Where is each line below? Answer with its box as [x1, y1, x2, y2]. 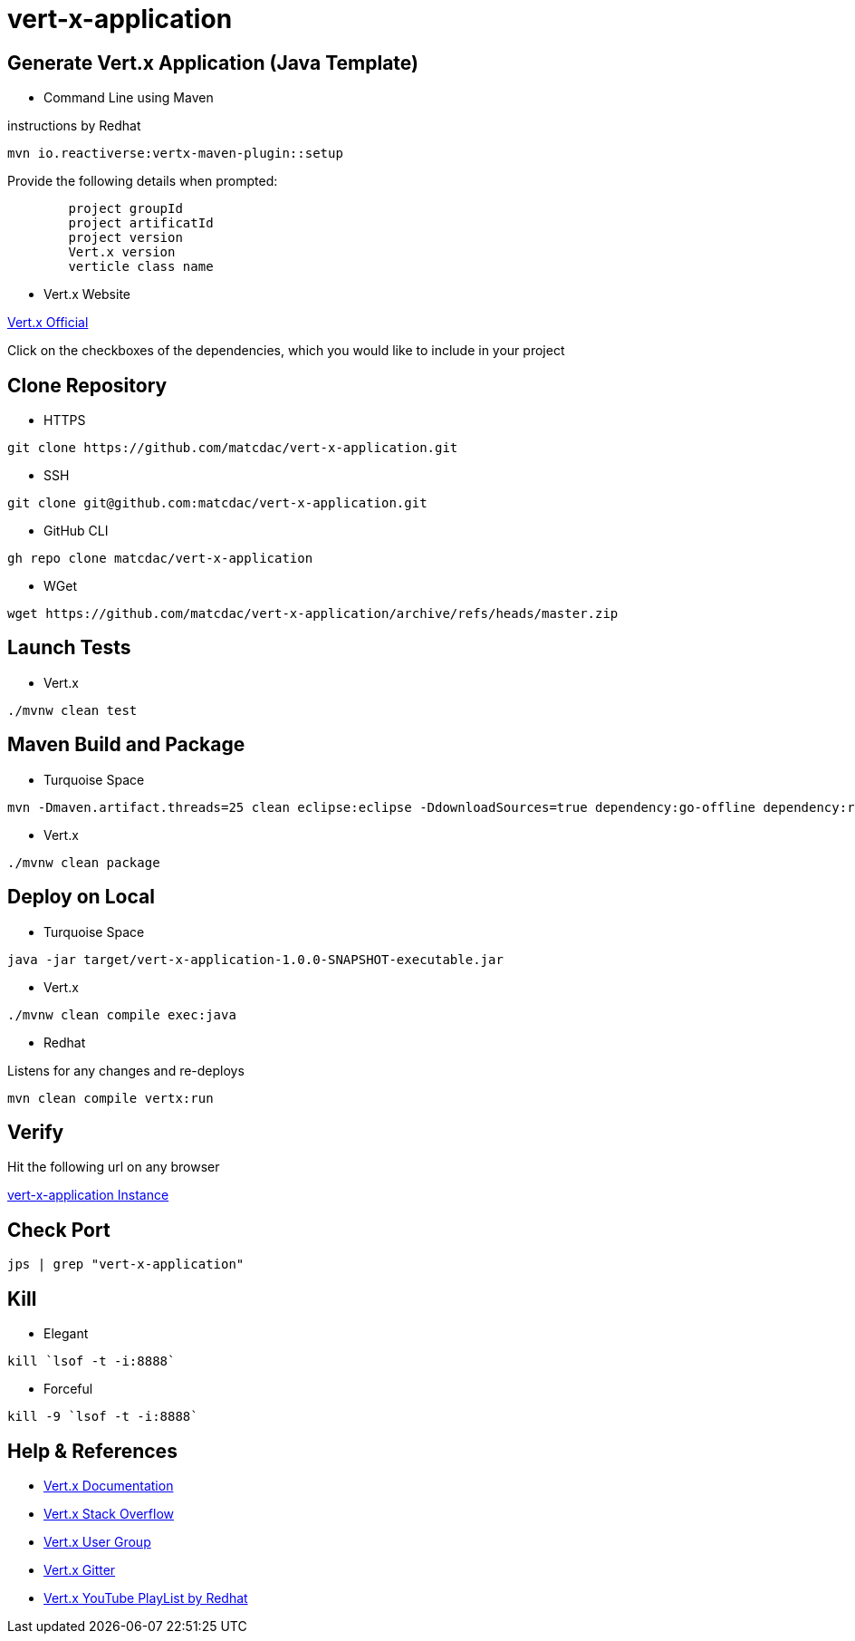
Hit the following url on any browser [7, 1159, 220, 1175]
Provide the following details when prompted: [7, 173, 278, 189]
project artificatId [68, 216, 214, 231]
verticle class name [68, 259, 214, 275]
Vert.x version [68, 245, 176, 260]
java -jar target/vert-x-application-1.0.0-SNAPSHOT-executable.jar [7, 951, 504, 967]
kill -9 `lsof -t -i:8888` [7, 1409, 198, 1424]
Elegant [43, 1326, 89, 1342]
